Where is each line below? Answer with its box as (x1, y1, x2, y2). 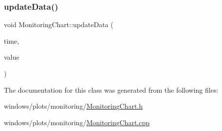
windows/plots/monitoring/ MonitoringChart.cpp (4, 117, 150, 127)
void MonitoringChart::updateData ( (4, 19, 113, 30)
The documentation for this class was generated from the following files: (4, 84, 219, 95)
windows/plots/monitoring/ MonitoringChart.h (4, 101, 143, 111)
